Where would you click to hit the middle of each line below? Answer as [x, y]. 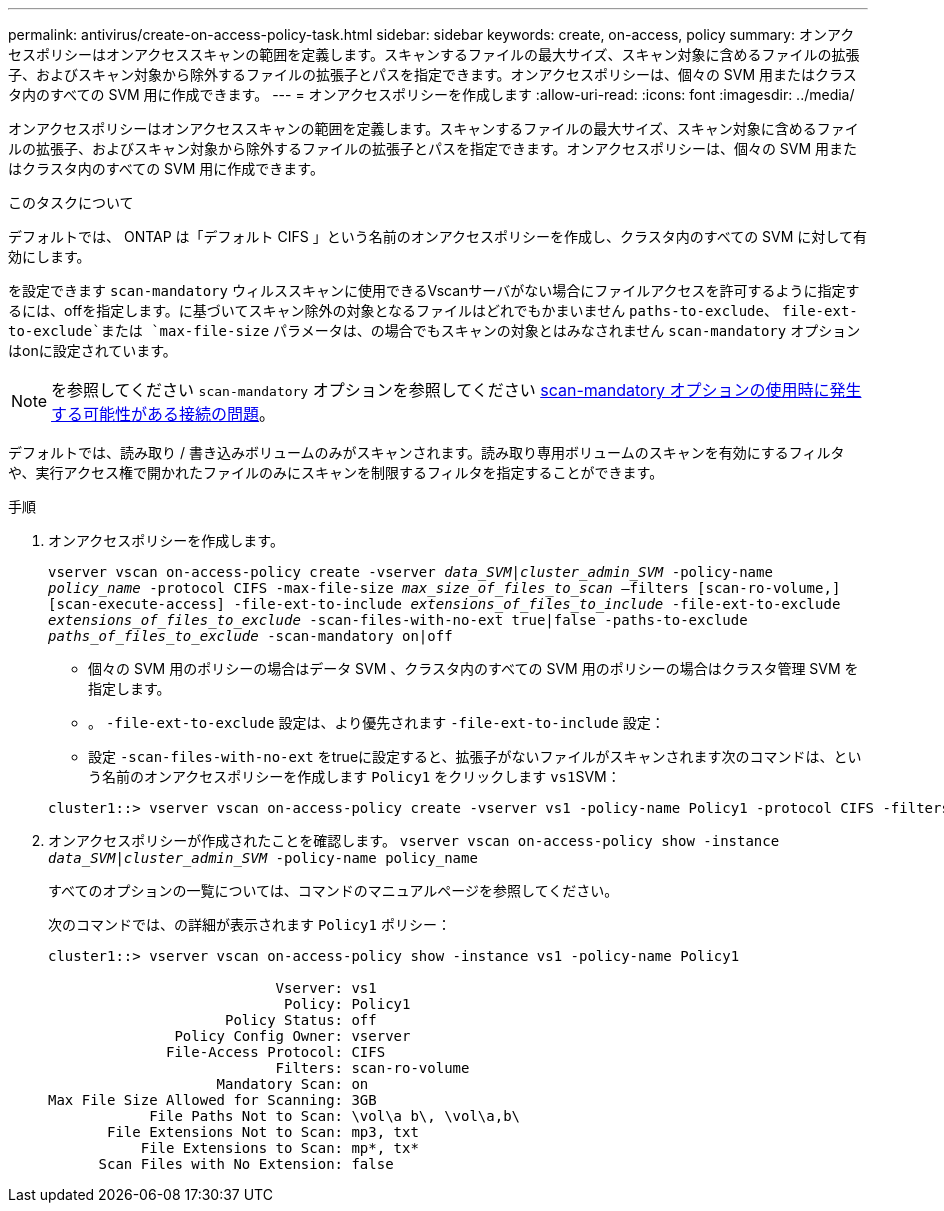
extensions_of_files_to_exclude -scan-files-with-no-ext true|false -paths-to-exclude [398, 620]
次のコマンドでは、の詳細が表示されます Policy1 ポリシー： [249, 924]
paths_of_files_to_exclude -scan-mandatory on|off [250, 636]
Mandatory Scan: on [292, 1084]
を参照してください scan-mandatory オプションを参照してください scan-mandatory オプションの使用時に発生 [456, 390]
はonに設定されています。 [92, 350]
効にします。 [49, 256]
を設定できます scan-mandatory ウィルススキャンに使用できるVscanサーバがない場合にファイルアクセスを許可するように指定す [434, 290]
